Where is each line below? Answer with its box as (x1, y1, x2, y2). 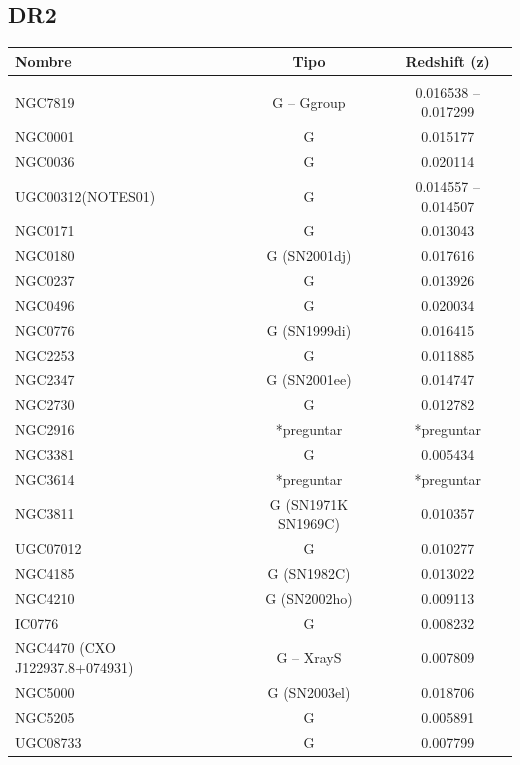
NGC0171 (15, 220, 75, 241)
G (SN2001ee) (266, 369, 352, 390)
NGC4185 (15, 562, 75, 583)
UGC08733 (15, 731, 82, 752)
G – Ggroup (272, 91, 346, 112)
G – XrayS (276, 647, 342, 668)
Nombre (15, 50, 72, 71)
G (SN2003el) (267, 681, 351, 702)
